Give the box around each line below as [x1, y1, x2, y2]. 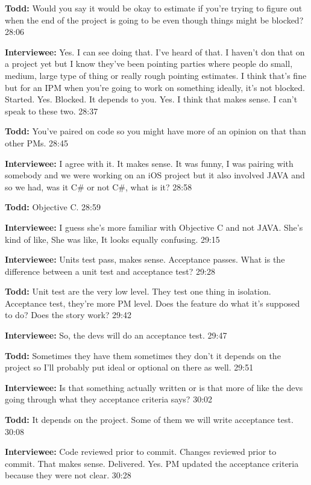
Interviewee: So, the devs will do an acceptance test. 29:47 [5, 329, 227, 342]
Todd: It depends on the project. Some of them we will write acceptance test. [5, 413, 294, 426]
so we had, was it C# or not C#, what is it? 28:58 [5, 180, 192, 193]
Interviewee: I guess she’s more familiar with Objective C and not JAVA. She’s [5, 221, 303, 233]
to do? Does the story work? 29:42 [5, 308, 132, 321]
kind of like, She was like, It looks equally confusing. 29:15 [5, 233, 220, 245]
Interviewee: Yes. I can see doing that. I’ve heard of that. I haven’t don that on [5, 45, 305, 58]
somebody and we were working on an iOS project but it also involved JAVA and [5, 169, 305, 181]
